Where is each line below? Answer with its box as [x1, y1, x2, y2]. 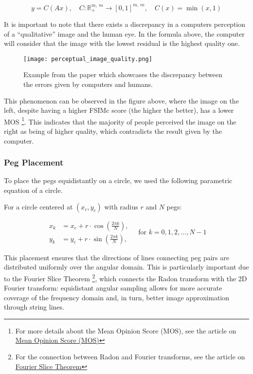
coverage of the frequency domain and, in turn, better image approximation [4, 292, 230, 302]
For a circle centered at [4, 201, 73, 211]
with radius [104, 201, 138, 211]
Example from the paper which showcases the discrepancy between [23, 69, 222, 80]
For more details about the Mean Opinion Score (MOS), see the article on [15, 325, 236, 335]
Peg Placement [4, 156, 64, 168]
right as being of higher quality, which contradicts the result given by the [4, 126, 222, 136]
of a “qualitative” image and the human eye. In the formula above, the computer [4, 28, 245, 39]
